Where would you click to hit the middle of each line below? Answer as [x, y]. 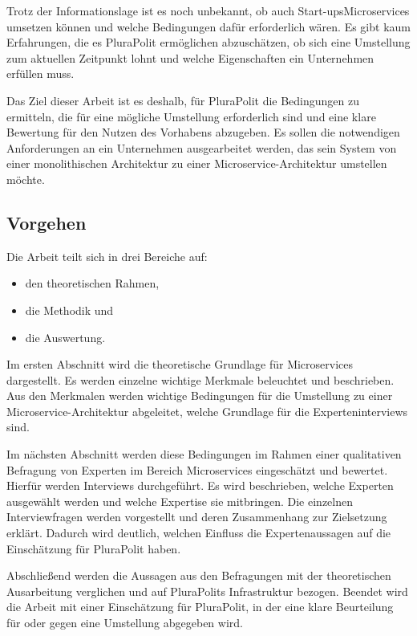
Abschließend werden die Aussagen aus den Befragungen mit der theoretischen [199, 575]
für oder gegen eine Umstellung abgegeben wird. [125, 623]
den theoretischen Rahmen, [92, 283]
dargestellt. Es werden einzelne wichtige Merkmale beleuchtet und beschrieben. [200, 379]
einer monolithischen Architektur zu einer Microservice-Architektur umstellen [197, 163]
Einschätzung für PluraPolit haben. [94, 548]
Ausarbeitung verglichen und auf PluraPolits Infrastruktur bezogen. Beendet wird [207, 591]
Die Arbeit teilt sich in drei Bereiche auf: [107, 256]
